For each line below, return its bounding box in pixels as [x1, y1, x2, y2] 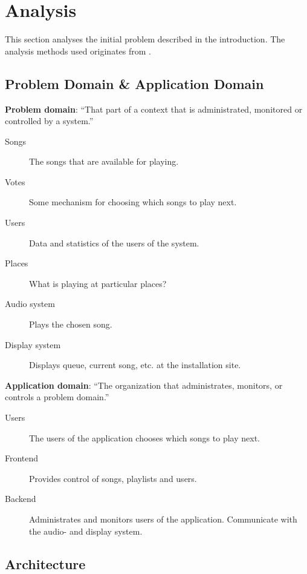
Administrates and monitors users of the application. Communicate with [29, 512, 297, 525]
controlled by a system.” [5, 114, 94, 127]
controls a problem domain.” [5, 391, 109, 403]
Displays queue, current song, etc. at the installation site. [29, 358, 241, 371]
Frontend [5, 452, 39, 464]
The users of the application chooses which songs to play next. [29, 431, 260, 444]
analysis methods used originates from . [5, 44, 151, 57]
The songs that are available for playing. [29, 155, 179, 168]
